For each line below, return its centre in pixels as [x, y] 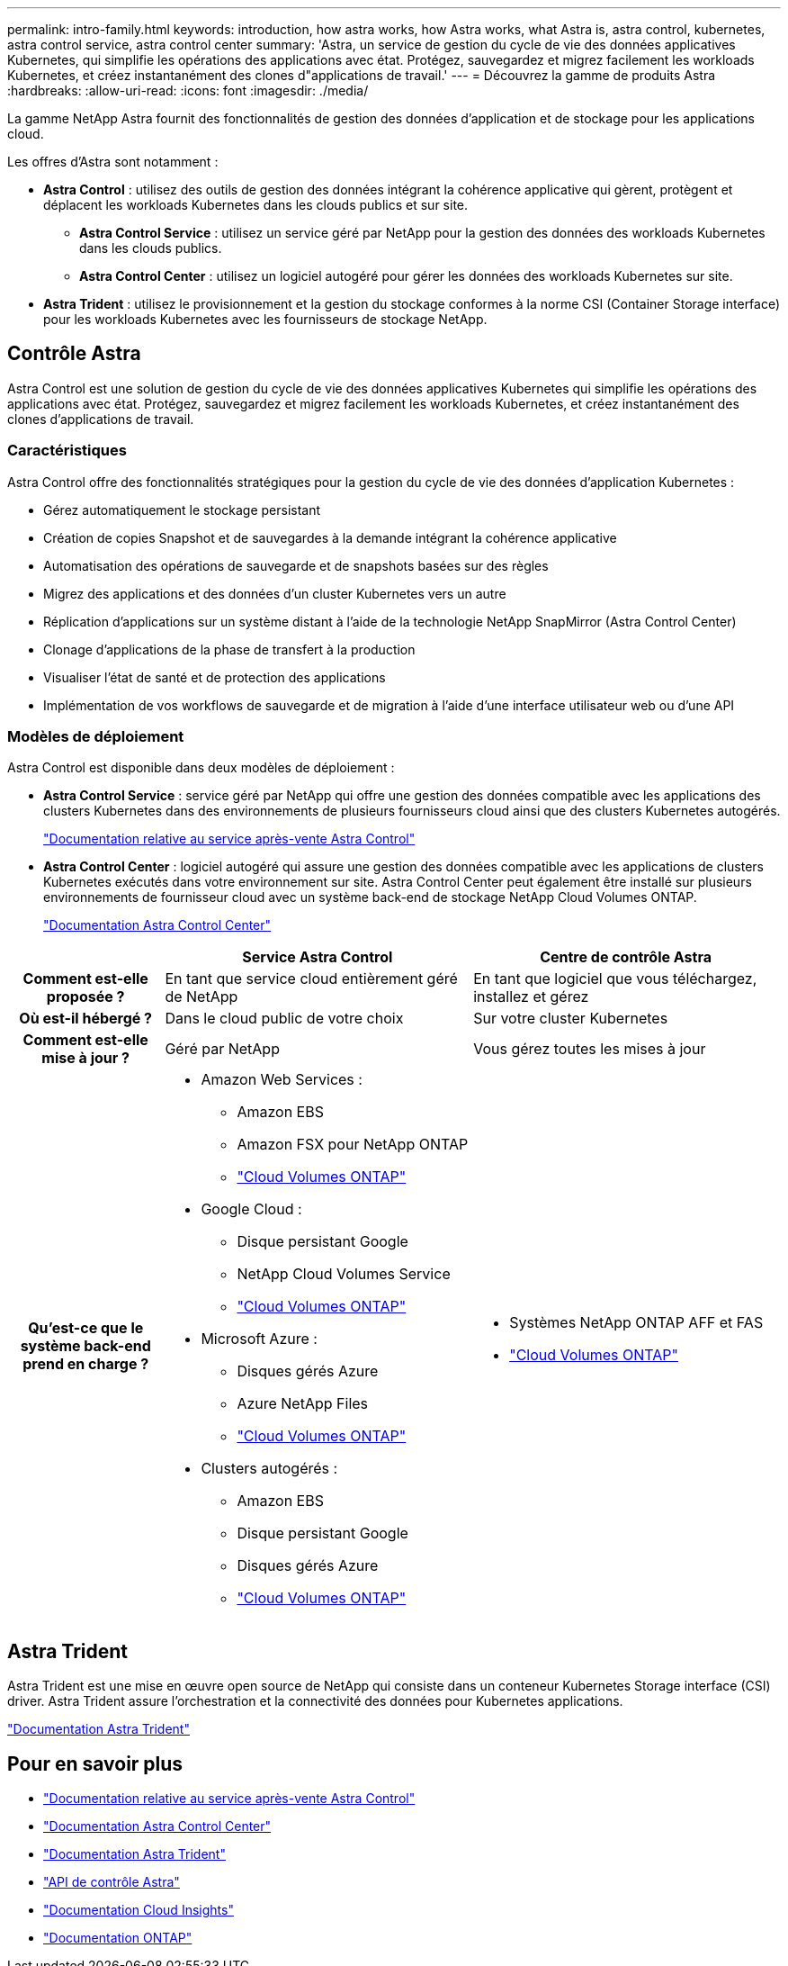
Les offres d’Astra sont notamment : [113, 162]
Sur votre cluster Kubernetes [571, 1019]
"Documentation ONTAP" [118, 1938]
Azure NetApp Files [303, 1404]
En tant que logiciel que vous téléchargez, [615, 979]
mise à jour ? [86, 1058]
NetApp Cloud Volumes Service [344, 1274]
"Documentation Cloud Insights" [139, 1910]
